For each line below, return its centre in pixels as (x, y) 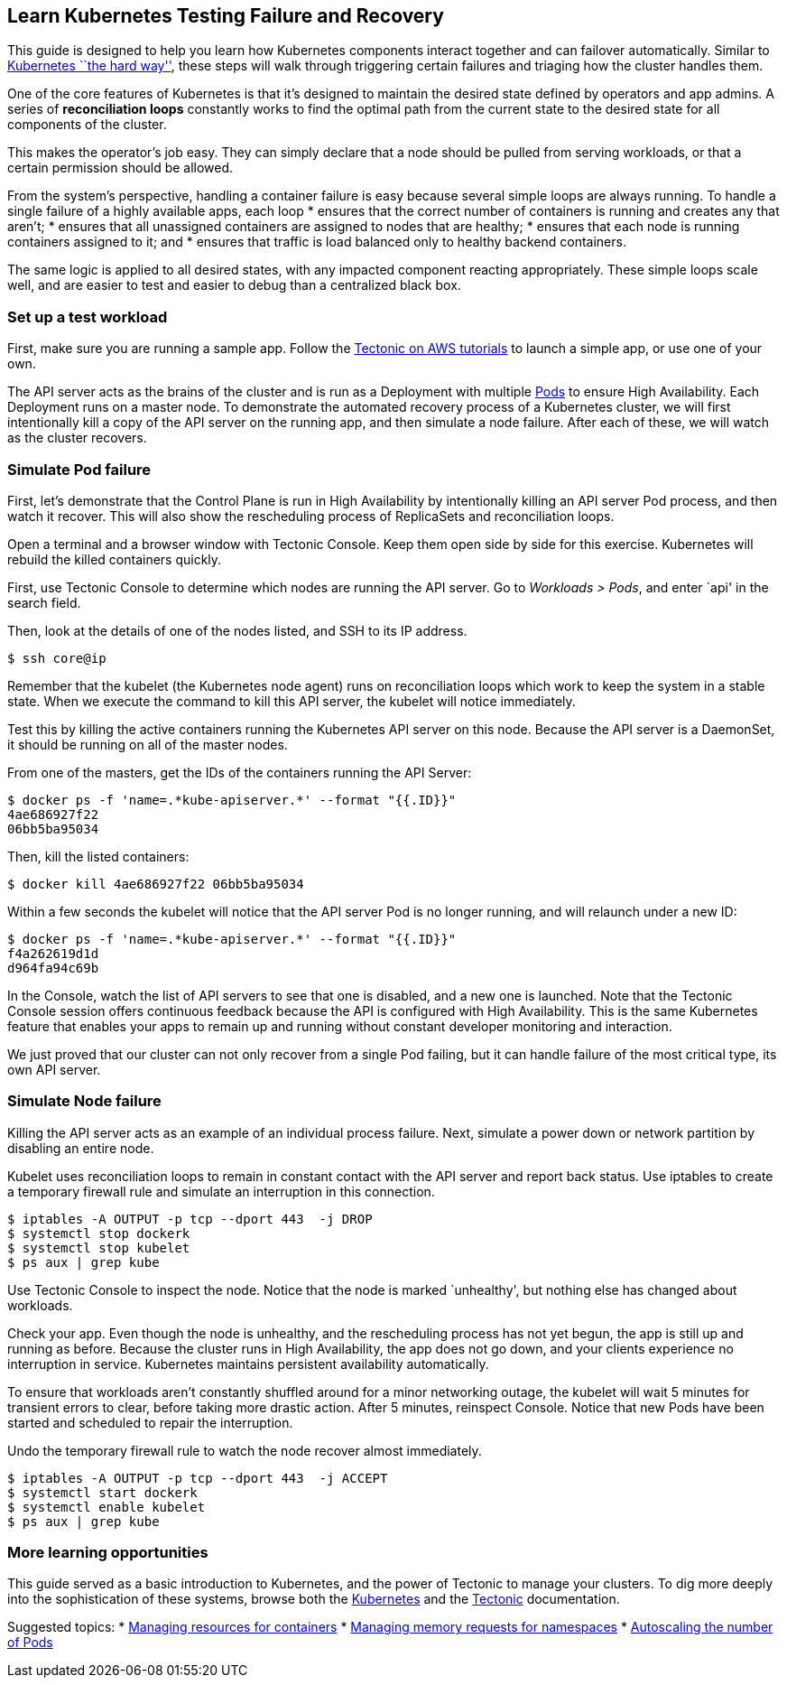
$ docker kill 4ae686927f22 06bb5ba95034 (156, 884)
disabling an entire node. (81, 1148)
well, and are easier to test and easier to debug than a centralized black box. (234, 285)
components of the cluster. (87, 125)
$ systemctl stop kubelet (99, 1247)
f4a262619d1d (53, 953)
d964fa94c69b (53, 968)
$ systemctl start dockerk (102, 1492)
